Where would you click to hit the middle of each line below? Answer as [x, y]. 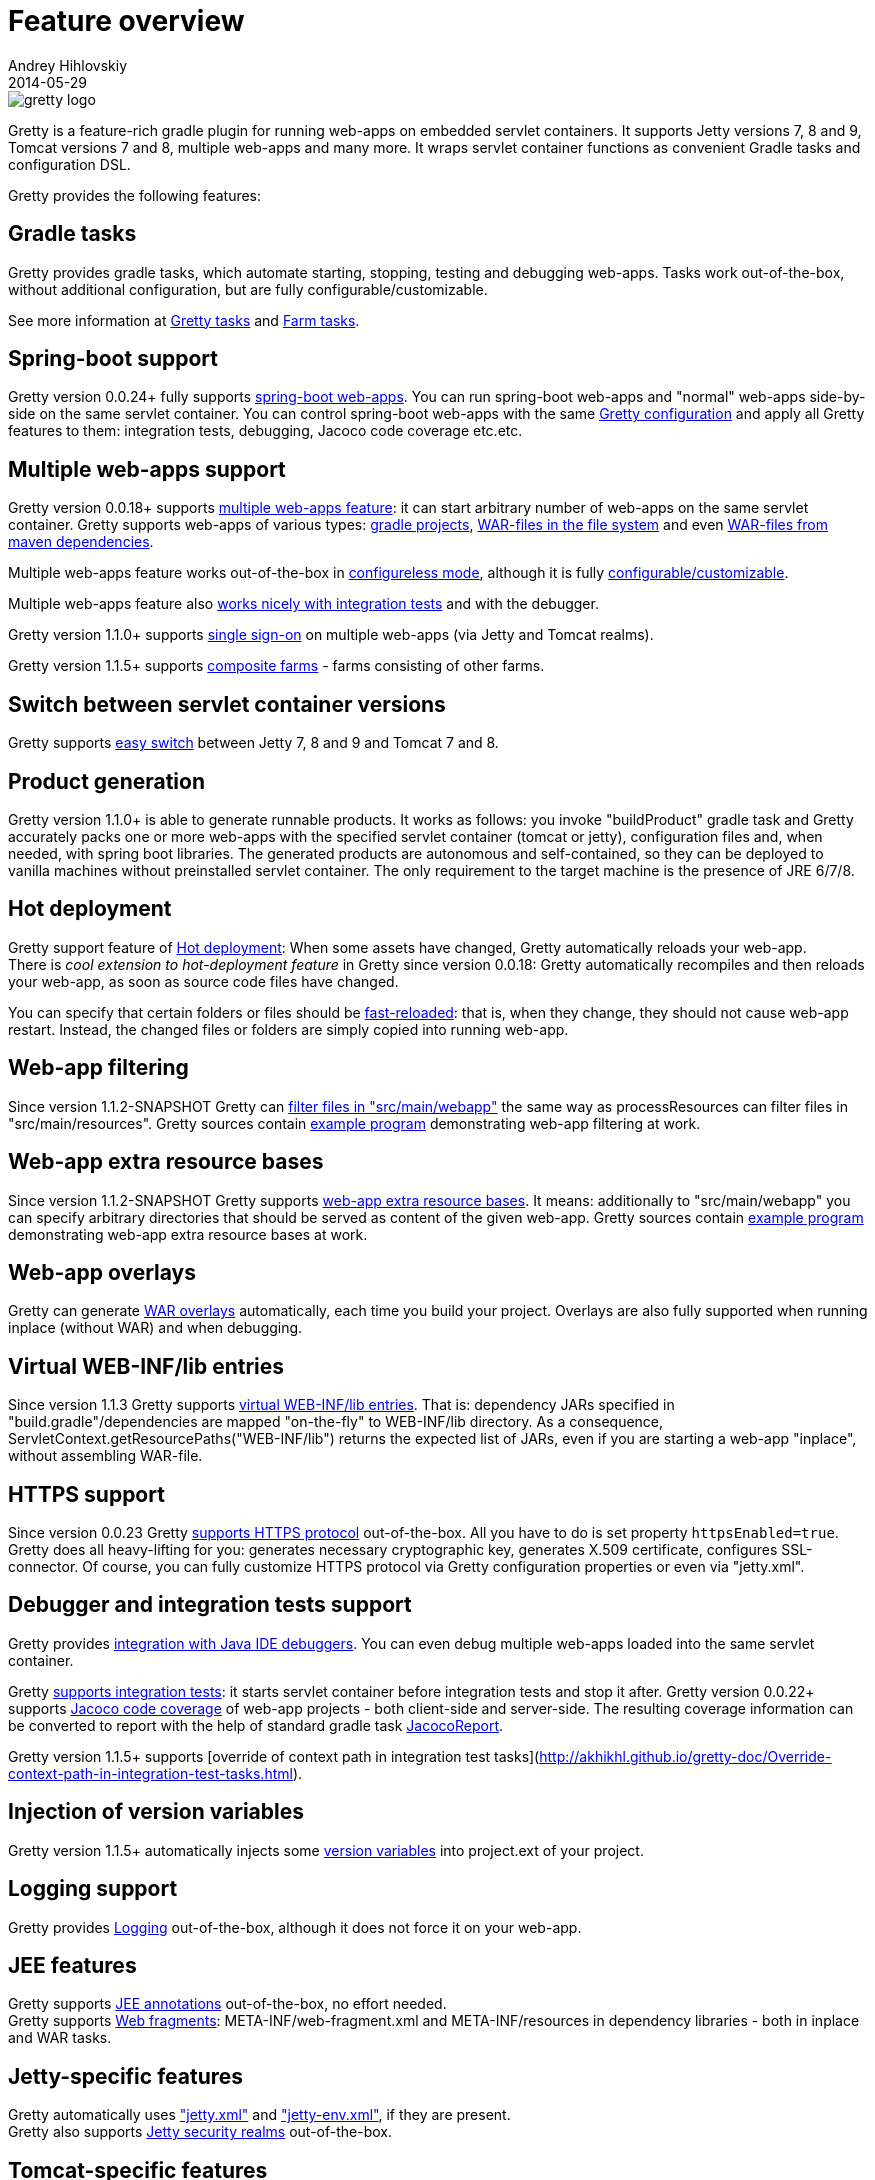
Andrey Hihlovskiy [68, 65]
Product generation [107, 781]
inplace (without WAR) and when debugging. [155, 1328]
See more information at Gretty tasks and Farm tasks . [184, 320]
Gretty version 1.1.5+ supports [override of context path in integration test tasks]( [274, 1756]
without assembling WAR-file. [105, 1456]
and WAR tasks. [60, 2038]
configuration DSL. [69, 164]
